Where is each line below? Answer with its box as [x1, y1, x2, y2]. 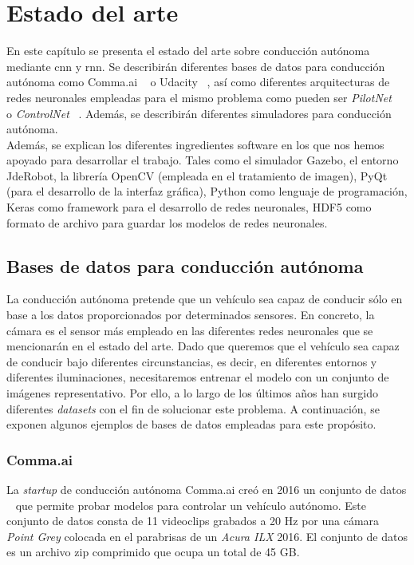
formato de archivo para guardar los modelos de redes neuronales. [6, 214, 328, 231]
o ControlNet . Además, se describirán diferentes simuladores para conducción [6, 105, 392, 121]
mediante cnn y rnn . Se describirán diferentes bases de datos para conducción [6, 57, 385, 74]
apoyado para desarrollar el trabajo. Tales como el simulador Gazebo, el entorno [6, 152, 399, 168]
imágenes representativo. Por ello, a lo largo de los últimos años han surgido [6, 385, 378, 401]
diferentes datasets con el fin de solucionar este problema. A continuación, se [6, 400, 380, 417]
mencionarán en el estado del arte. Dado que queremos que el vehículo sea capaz [6, 338, 400, 354]
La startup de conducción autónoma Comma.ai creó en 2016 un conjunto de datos [6, 481, 407, 498]
